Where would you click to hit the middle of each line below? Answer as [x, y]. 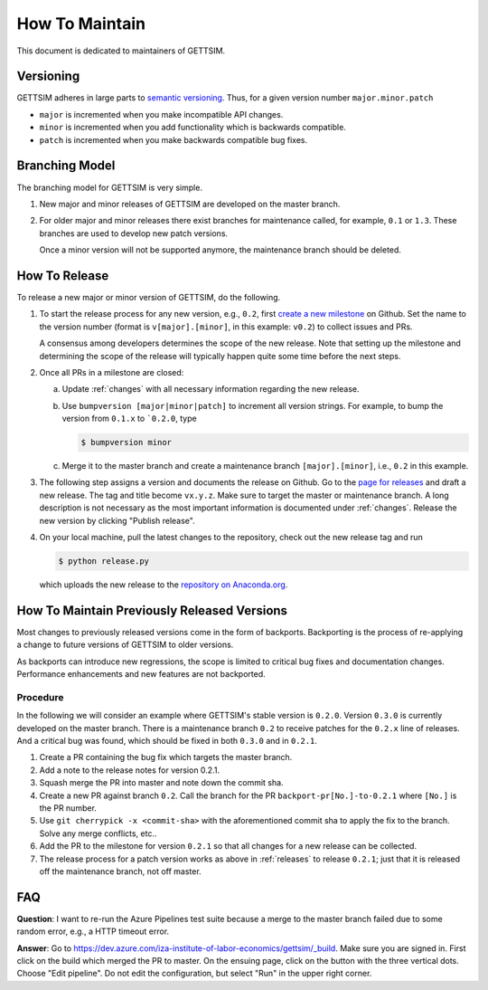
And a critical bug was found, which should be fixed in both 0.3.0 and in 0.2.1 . [167, 741]
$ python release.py [103, 562]
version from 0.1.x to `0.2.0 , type [130, 419]
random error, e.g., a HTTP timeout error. [93, 931]
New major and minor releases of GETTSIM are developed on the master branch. [190, 204]
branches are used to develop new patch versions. [134, 233]
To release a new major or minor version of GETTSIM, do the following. [149, 297]
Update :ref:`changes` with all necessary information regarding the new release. [211, 389]
